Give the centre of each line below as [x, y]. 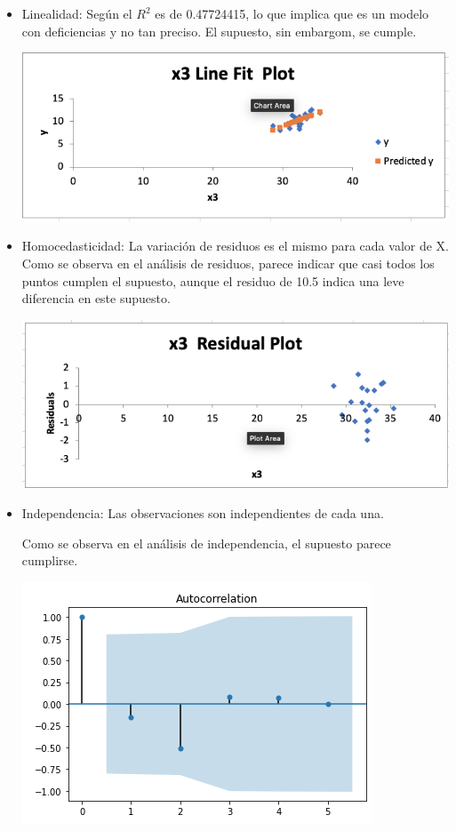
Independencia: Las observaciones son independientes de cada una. [203, 512]
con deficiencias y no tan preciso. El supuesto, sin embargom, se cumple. [219, 31]
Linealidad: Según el [77, 13]
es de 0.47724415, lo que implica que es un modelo [292, 13]
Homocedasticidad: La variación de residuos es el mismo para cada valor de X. [235, 246]
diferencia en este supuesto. [96, 298]
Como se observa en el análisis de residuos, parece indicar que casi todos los [228, 263]
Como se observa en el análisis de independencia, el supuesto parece [206, 543]
